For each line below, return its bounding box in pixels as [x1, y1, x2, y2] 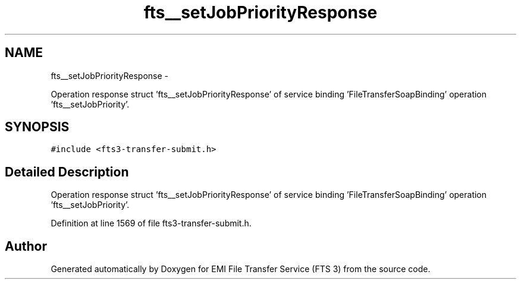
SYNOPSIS [5, 119, 70, 135]
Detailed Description [5, 164, 129, 179]
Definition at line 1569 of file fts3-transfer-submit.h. [51, 218, 252, 229]
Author [5, 238, 47, 254]
